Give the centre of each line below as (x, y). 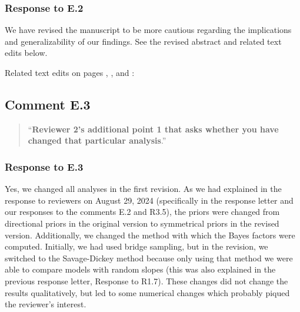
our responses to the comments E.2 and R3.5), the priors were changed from (142, 212)
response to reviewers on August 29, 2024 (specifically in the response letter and (149, 200)
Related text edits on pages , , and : (70, 72)
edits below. (26, 53)
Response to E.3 (44, 166)
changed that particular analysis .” (97, 140)
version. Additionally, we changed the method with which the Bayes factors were (150, 235)
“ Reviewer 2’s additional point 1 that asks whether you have (153, 129)
